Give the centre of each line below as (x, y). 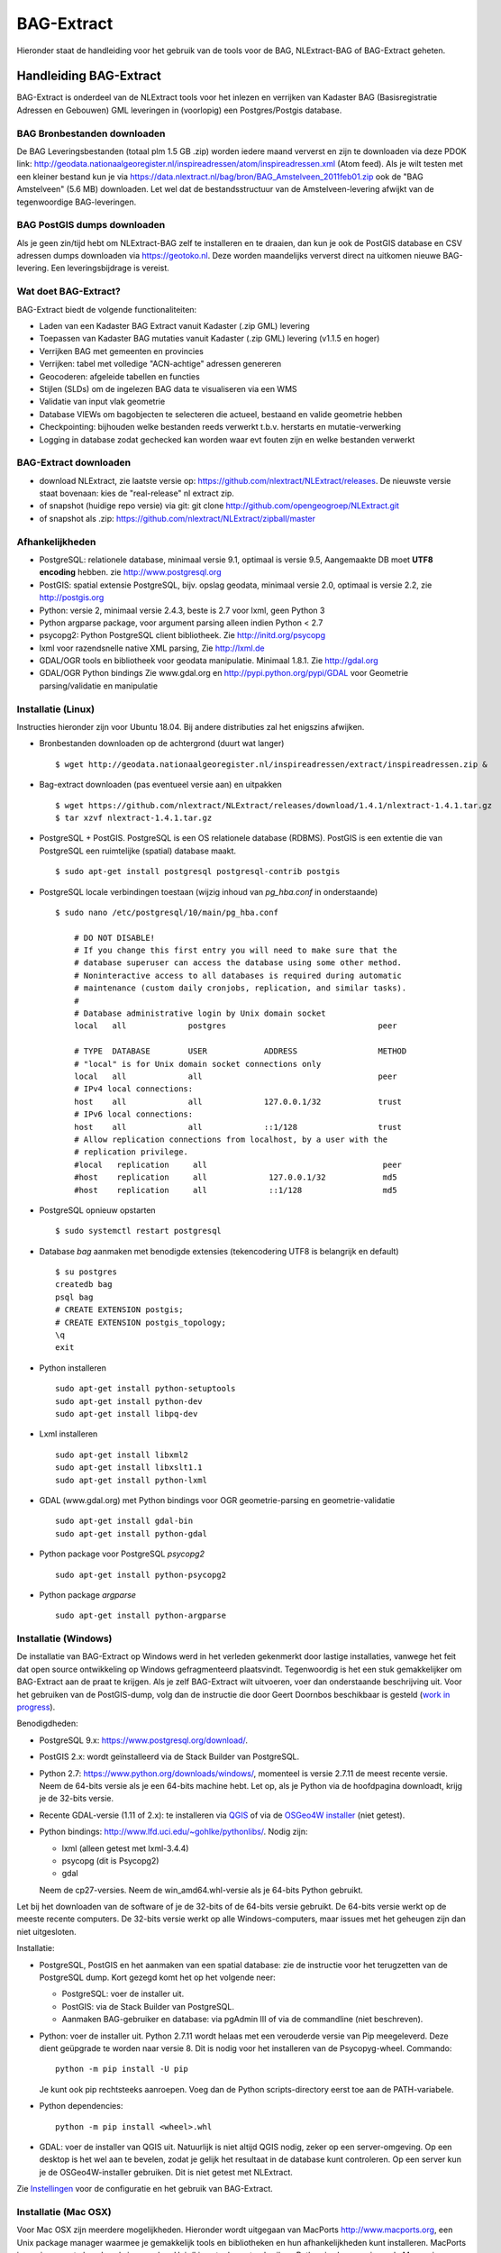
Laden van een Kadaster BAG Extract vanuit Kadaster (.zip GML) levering (174, 326)
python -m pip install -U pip (122, 2069)
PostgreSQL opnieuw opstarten (98, 1210)
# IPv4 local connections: (133, 1089)
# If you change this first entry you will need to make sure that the (235, 950)
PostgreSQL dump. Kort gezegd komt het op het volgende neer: (157, 1977)
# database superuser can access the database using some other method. (238, 963)
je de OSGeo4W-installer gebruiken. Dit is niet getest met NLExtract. (166, 2172)
